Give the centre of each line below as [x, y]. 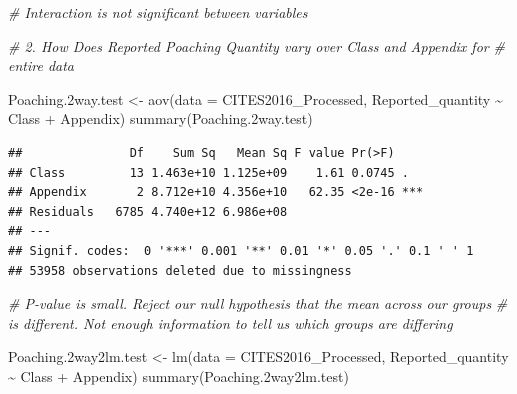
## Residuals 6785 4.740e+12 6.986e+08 [148, 211]
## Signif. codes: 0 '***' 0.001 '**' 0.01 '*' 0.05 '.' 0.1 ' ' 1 [241, 250]
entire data [41, 65]
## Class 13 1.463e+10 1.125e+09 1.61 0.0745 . [208, 172]
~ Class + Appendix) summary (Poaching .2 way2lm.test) [178, 375]
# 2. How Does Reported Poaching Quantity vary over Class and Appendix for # [256, 45]
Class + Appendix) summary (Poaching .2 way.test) [160, 118]
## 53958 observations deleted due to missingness [180, 270]
